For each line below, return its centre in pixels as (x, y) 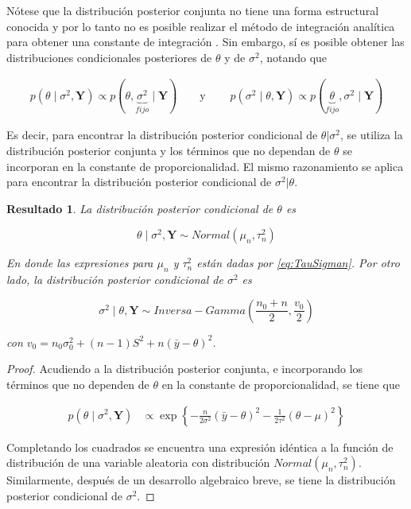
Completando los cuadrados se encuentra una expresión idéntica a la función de (200, 447)
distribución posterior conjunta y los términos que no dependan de (169, 150)
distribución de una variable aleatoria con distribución (138, 462)
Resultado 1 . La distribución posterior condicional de (140, 208)
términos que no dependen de (78, 384)
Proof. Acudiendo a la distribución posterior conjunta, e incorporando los (185, 369)
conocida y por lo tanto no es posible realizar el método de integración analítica (201, 26)
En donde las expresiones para (80, 263)
